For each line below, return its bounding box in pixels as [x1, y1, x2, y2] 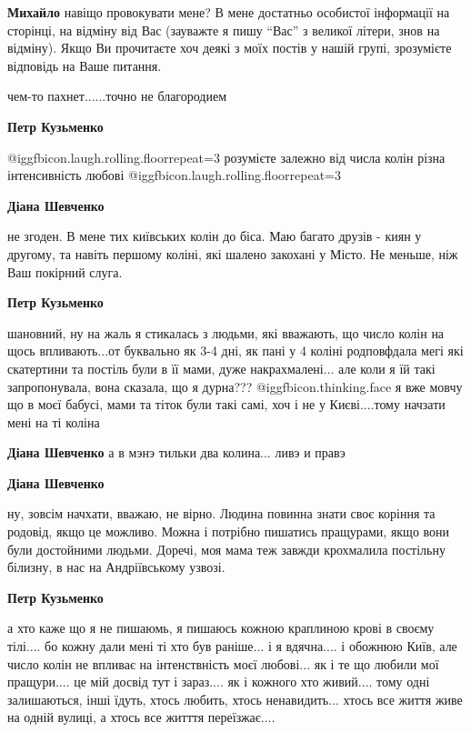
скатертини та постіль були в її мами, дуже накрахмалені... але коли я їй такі [7, 358, 436, 377]
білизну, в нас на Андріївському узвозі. [7, 557, 225, 577]
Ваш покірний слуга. [7, 262, 123, 281]
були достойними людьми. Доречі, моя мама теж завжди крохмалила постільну [7, 539, 446, 558]
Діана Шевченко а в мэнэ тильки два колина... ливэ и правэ [7, 443, 346, 462]
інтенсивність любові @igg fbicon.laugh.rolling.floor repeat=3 [7, 165, 341, 185]
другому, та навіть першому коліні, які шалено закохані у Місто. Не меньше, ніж [7, 244, 458, 263]
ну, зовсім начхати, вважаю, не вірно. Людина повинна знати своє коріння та [7, 504, 436, 523]
